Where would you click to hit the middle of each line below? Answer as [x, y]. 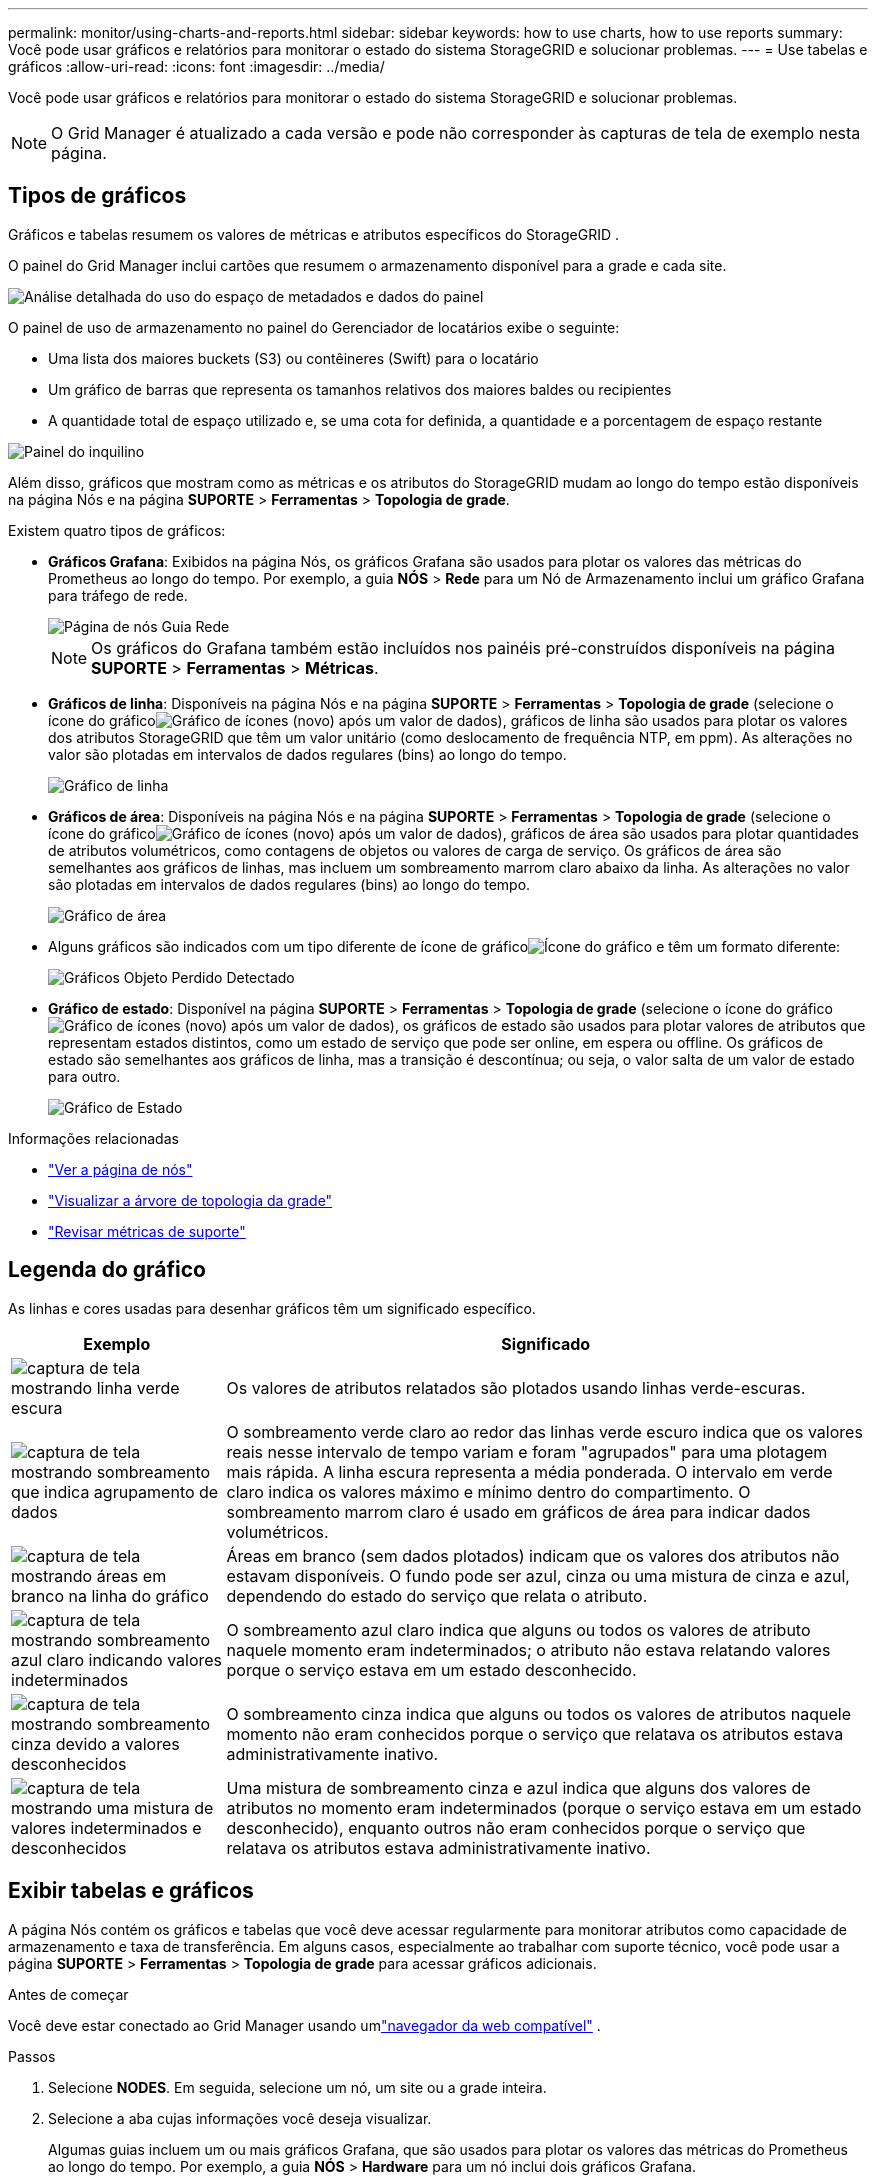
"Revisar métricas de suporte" [147, 1231]
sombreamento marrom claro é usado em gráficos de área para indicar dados [518, 1511]
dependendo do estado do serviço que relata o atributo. [437, 1595]
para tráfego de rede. [118, 595]
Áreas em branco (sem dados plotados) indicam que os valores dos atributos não [533, 1555]
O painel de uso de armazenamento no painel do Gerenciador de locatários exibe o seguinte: [314, 327]
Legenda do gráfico [107, 1270]
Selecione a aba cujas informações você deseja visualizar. [240, 2118]
